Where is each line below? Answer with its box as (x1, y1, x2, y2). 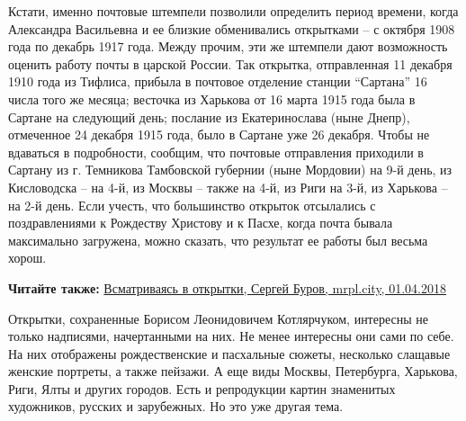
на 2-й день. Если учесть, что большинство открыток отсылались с (8, 195, 376, 214)
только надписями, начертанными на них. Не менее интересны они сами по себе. (8, 327, 454, 345)
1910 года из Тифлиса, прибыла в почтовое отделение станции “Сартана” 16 (8, 72, 427, 91)
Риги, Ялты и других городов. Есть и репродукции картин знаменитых (8, 379, 396, 398)
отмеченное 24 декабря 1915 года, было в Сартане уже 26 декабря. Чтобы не (8, 125, 430, 144)
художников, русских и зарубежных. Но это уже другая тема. (8, 397, 344, 416)
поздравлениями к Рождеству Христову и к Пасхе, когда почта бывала (8, 213, 393, 232)
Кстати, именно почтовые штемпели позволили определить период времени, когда (8, 2, 459, 20)
